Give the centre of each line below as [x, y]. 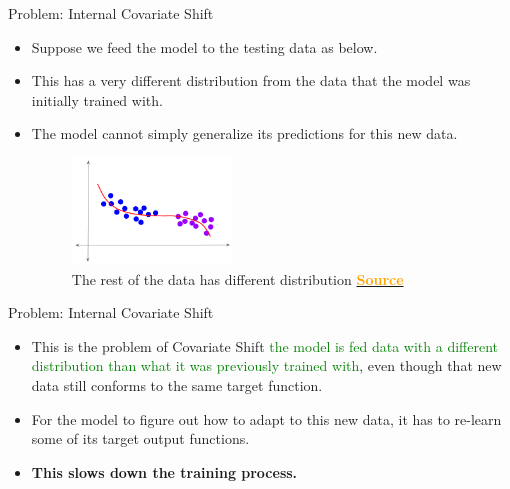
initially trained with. [97, 99]
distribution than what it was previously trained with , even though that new [266, 365]
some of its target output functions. [140, 438]
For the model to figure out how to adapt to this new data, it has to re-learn [266, 418]
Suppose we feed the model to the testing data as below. [204, 46]
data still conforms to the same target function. [177, 385]
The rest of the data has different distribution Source [237, 278]
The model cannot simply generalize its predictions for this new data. [244, 133]
